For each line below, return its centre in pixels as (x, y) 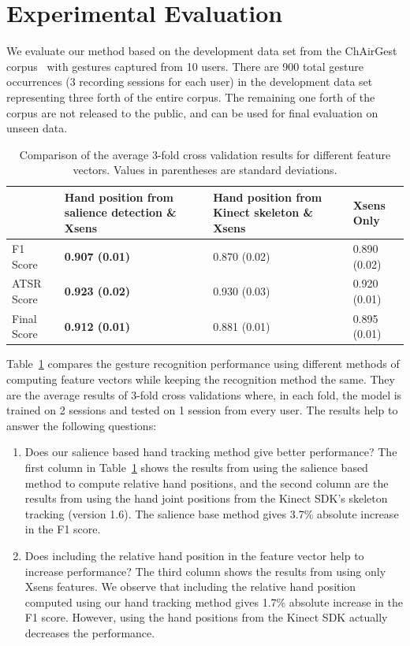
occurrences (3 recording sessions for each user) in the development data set (190, 82)
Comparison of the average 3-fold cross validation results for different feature (205, 154)
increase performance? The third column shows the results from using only (205, 571)
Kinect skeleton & (263, 212)
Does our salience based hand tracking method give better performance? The (211, 452)
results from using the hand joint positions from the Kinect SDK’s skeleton (206, 498)
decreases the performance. (90, 632)
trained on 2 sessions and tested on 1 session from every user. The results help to (202, 410)
